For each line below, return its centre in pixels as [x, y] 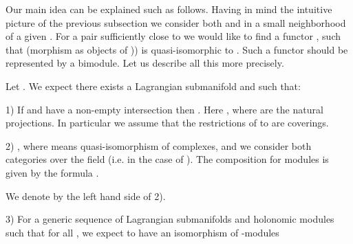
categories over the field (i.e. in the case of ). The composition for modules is [167, 159]
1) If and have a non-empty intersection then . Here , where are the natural [164, 109]
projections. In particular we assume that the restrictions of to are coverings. [167, 123]
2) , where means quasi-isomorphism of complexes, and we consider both [159, 145]
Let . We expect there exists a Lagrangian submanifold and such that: [153, 86]
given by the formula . [52, 172]
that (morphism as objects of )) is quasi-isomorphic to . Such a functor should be [177, 49]
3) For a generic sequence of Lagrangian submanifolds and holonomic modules [170, 219]
